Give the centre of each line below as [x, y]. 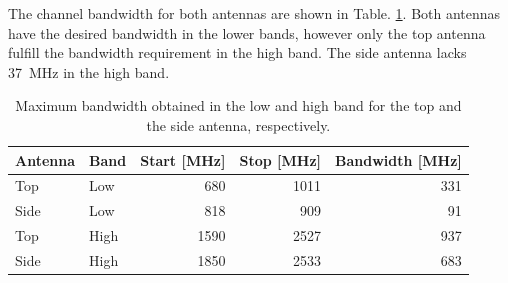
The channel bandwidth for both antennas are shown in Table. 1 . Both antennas [254, 13]
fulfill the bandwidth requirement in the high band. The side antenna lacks [237, 52]
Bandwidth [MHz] [398, 159]
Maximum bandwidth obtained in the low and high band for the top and [238, 105]
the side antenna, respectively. [238, 124]
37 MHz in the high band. [89, 71]
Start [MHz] [183, 159]
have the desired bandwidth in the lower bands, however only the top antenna [247, 32]
